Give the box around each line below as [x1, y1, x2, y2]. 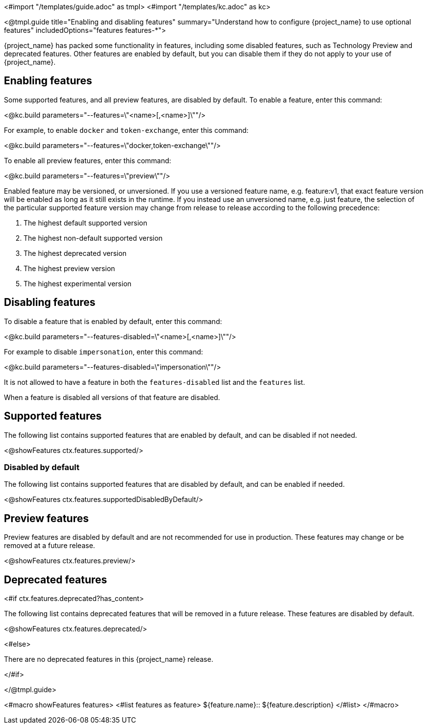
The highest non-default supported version [24, 233, 163, 242]
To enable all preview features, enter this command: [4, 156, 172, 165]
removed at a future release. [4, 541, 95, 550]
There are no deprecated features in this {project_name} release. [4, 654, 213, 663]
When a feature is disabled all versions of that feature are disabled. [4, 393, 220, 402]
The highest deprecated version [24, 249, 127, 257]
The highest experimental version [24, 279, 132, 288]
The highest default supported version [24, 218, 148, 227]
